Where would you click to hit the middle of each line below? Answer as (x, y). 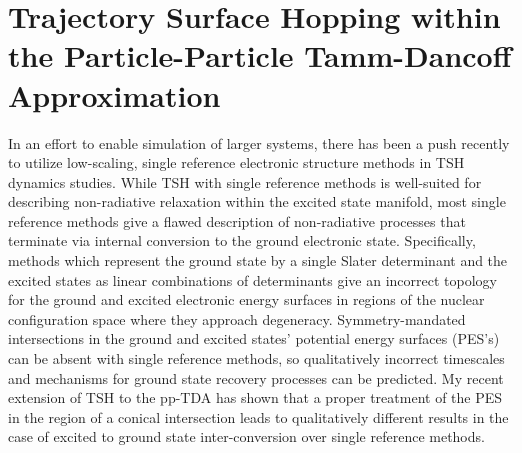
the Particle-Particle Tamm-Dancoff (260, 55)
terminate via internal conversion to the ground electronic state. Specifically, (242, 240)
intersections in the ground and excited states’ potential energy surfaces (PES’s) (254, 338)
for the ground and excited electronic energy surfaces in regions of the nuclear (246, 299)
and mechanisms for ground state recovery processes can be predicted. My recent (256, 377)
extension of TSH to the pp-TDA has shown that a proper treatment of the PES (255, 397)
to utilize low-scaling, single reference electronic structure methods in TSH (236, 162)
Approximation (114, 94)
